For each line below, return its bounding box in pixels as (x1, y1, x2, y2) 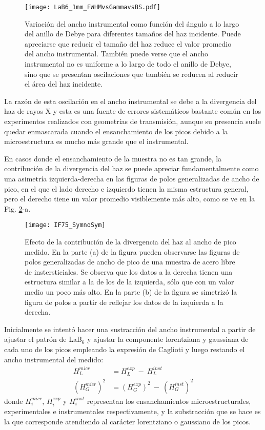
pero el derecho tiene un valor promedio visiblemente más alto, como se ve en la (4, 193, 255, 204)
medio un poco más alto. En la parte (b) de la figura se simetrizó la (25, 286, 237, 297)
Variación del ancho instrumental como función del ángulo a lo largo (25, 18, 239, 29)
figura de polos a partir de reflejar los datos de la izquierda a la (25, 296, 223, 307)
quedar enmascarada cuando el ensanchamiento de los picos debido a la (4, 126, 228, 136)
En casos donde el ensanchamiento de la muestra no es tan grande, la (4, 153, 222, 163)
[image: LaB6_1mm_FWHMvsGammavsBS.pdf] (25, 4, 160, 11)
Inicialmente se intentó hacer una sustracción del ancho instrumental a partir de (4, 323, 256, 334)
